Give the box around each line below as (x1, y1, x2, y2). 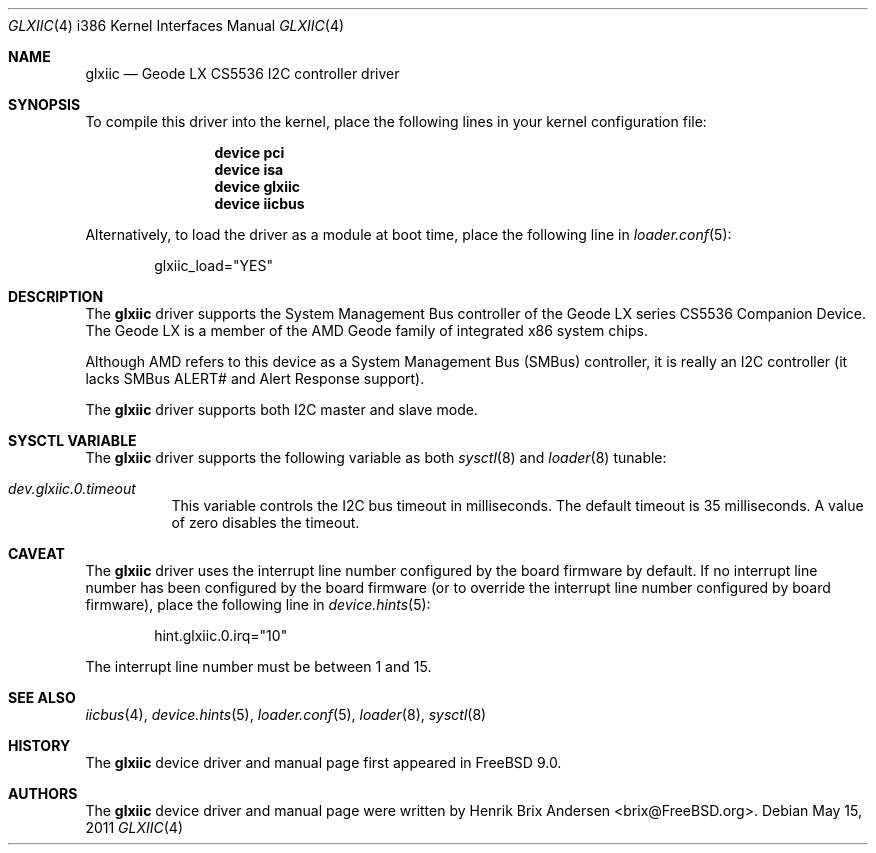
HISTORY (8, 737, 71, 754)
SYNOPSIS (8, 96, 81, 113)
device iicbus (214, 195, 305, 212)
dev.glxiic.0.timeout (8, 480, 136, 497)
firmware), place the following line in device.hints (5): (85, 596, 431, 613)
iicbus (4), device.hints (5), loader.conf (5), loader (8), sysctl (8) (85, 706, 487, 723)
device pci (214, 144, 285, 161)
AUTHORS (8, 785, 78, 802)
